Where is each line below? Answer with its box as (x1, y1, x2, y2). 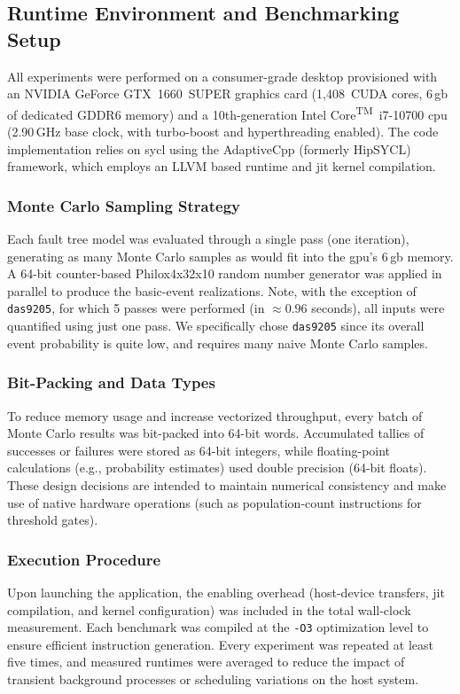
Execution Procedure (7, 548, 161, 570)
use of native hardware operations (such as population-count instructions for (7, 493, 422, 511)
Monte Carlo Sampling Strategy (7, 194, 241, 216)
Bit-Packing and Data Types (7, 371, 215, 394)
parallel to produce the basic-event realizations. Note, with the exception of (7, 281, 417, 300)
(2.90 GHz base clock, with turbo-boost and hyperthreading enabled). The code (7, 122, 439, 141)
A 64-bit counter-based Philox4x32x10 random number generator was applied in (7, 264, 442, 283)
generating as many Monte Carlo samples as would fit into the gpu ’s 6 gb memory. (7, 246, 454, 265)
